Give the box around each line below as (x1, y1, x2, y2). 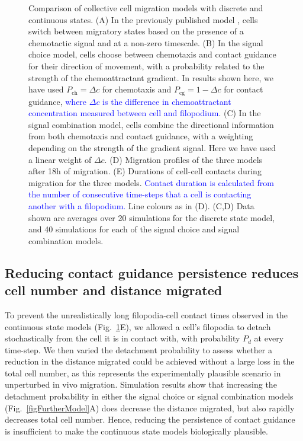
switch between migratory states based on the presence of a (28, 25, 244, 37)
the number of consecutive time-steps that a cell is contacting (28, 188, 252, 200)
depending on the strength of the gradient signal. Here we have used (28, 141, 276, 154)
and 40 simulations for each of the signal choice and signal (28, 223, 240, 235)
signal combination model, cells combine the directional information (28, 118, 274, 130)
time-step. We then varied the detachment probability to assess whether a (5, 343, 272, 356)
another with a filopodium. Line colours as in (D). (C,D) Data (28, 199, 254, 212)
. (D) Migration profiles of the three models (104, 153, 263, 165)
